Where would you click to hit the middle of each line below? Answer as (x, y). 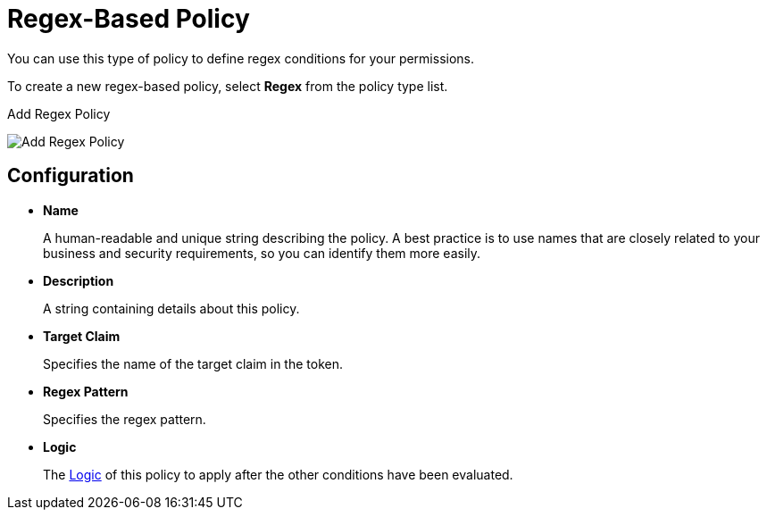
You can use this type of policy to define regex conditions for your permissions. (241, 58)
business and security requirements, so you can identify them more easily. (262, 253)
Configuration (71, 176)
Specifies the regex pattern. (125, 419)
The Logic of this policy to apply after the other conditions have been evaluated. (278, 474)
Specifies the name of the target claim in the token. (193, 363)
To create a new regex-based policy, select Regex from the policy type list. (228, 86)
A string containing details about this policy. (171, 308)
